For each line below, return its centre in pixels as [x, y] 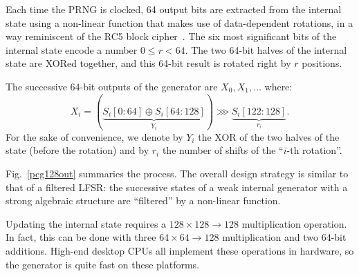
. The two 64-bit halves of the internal [266, 49]
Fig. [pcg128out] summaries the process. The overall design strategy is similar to [177, 173]
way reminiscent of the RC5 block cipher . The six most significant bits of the [171, 36]
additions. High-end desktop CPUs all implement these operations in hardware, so [180, 250]
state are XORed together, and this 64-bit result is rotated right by [148, 63]
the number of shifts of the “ [223, 150]
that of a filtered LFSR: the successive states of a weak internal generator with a [177, 187]
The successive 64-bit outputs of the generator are [112, 86]
